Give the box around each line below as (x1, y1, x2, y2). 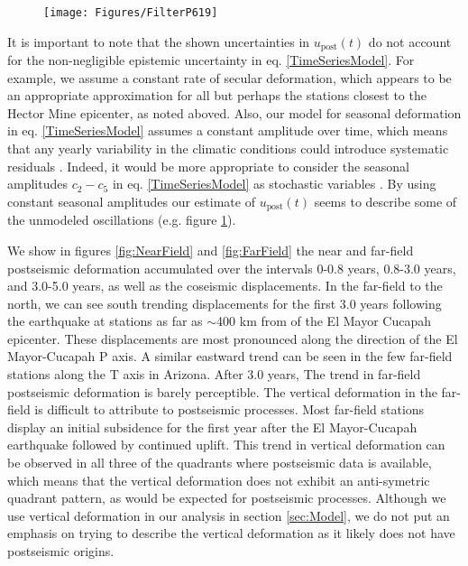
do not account (368, 32, 452, 51)
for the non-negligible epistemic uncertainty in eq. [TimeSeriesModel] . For (7, 51, 415, 70)
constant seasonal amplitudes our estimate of (7, 191, 255, 210)
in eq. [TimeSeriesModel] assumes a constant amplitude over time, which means (7, 121, 448, 140)
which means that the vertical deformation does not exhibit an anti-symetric (7, 470, 430, 489)
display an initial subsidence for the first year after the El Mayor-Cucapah (7, 417, 418, 436)
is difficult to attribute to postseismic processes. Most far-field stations (34, 400, 425, 419)
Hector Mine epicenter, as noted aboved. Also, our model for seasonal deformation (7, 103, 462, 122)
